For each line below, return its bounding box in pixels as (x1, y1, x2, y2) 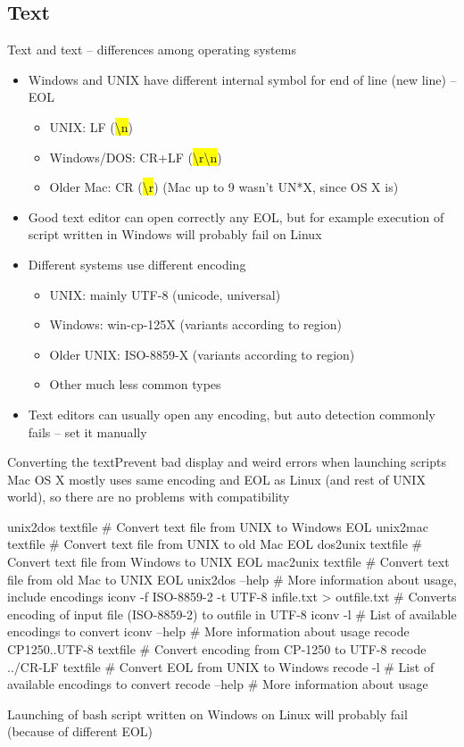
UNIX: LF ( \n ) (49, 117, 133, 136)
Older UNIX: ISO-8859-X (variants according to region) (49, 344, 355, 363)
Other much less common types (49, 375, 221, 394)
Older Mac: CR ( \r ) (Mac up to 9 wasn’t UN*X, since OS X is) (49, 178, 399, 196)
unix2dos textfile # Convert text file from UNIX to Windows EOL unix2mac (7, 517, 428, 535)
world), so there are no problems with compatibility (7, 487, 290, 506)
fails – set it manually (28, 422, 147, 441)
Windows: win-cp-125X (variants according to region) (49, 315, 342, 334)
